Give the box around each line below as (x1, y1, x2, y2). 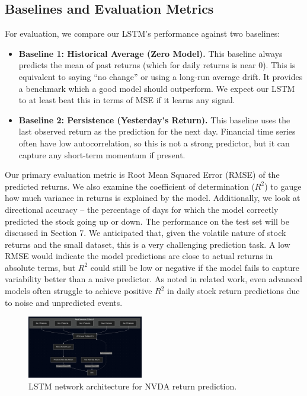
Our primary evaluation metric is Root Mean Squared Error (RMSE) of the (5, 168, 280, 181)
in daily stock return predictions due (167, 285, 300, 297)
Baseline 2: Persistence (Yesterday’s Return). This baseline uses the (18, 113, 290, 126)
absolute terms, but (5, 261, 76, 273)
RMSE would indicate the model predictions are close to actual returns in (5, 250, 273, 262)
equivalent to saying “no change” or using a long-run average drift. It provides (18, 70, 303, 82)
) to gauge (264, 180, 302, 192)
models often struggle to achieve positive (5, 285, 152, 297)
